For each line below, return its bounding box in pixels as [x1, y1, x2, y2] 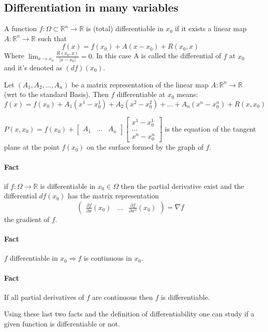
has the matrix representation [68, 190, 159, 201]
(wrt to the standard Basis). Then [4, 89, 109, 99]
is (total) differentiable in [86, 23, 164, 34]
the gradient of [4, 213, 50, 224]
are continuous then [92, 291, 153, 302]
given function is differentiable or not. [4, 318, 120, 328]
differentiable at [116, 89, 166, 99]
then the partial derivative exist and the [120, 180, 244, 191]
